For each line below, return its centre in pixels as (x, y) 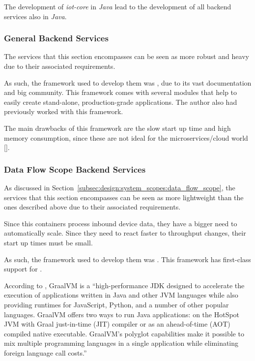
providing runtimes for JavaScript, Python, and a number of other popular (116, 304)
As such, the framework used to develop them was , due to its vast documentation (128, 82)
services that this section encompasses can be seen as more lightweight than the (124, 197)
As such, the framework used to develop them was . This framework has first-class (127, 259)
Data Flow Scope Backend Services (75, 169)
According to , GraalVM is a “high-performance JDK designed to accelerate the (124, 285)
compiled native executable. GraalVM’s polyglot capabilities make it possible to (124, 333)
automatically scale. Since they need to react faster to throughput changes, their (125, 233)
